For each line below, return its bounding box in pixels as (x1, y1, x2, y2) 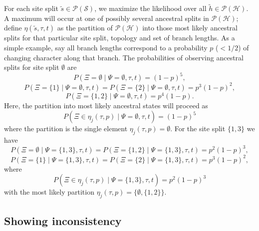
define (4, 22, 22, 33)
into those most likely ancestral (142, 22, 238, 33)
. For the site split (170, 123, 226, 134)
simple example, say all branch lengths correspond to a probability (4, 42, 208, 52)
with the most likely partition (4, 187, 94, 197)
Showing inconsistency (4, 213, 122, 228)
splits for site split (4, 62, 59, 72)
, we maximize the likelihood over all (94, 3, 207, 13)
